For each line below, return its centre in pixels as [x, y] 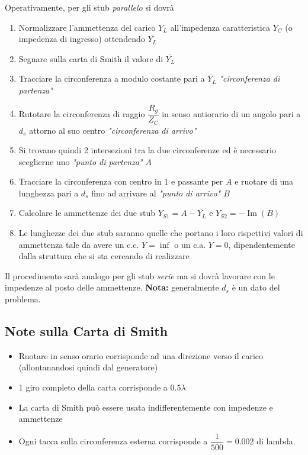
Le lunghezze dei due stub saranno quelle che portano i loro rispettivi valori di [161, 233]
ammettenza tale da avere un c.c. [79, 244]
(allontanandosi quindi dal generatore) [88, 367]
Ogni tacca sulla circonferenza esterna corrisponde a [113, 441]
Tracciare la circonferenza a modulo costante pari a [112, 78]
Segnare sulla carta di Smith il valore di [91, 58]
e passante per [197, 181]
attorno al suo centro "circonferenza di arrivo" [113, 130]
